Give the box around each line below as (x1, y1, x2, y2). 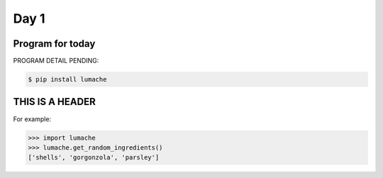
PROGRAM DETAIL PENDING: (13, 57, 99, 65)
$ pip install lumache (28, 75, 107, 84)
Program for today (13, 38, 96, 50)
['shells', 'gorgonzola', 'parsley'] (28, 153, 160, 162)
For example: (13, 114, 52, 123)
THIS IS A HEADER (13, 96, 96, 108)
